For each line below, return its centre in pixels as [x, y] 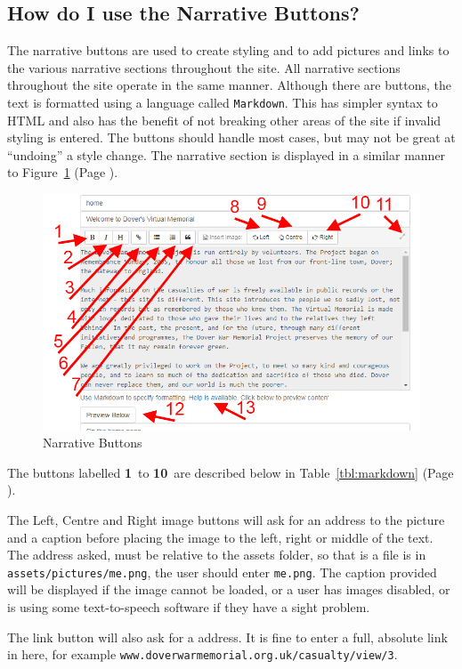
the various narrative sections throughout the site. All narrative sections [204, 67]
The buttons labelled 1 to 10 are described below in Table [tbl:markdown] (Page [231, 472]
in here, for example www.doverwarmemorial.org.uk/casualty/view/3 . [203, 654]
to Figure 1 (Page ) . [63, 172]
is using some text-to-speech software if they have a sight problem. [189, 606]
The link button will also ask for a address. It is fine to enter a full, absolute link [227, 637]
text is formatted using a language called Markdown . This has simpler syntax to [223, 102]
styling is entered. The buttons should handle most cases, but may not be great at [231, 137]
